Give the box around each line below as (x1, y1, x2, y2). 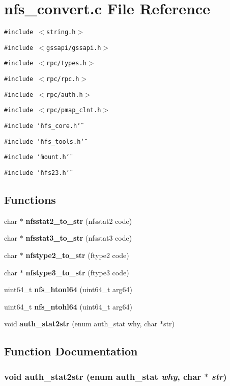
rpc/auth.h (46, 91, 83, 98)
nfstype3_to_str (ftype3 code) (25, 267, 129, 277)
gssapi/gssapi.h (46, 44, 101, 52)
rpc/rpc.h (46, 75, 79, 83)
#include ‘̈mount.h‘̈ (4, 153, 70, 161)
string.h (46, 29, 76, 36)
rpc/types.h (46, 60, 87, 67)
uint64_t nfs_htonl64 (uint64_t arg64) (4, 284, 132, 295)
